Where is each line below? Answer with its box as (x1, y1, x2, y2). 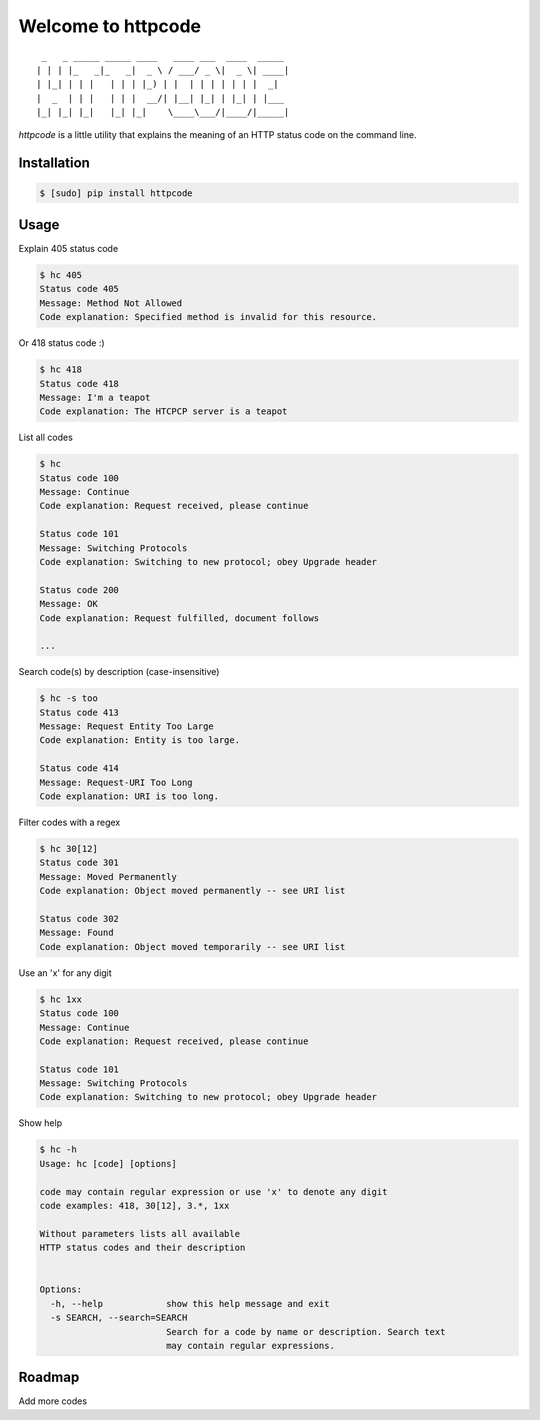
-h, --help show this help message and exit (50, 1298, 330, 1309)
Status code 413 (39, 706, 120, 718)
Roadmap (18, 1369, 80, 1386)
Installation (18, 155, 90, 172)
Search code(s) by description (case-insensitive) (18, 666, 220, 678)
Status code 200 (39, 584, 120, 595)
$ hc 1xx (39, 993, 83, 1005)
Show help (18, 1117, 63, 1129)
